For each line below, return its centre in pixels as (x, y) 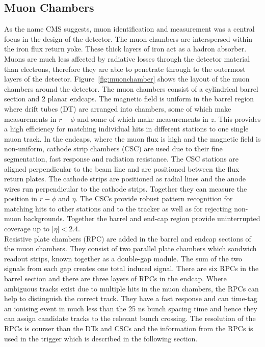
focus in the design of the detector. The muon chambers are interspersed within (128, 38)
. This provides (237, 118)
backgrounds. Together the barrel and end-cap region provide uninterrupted (142, 218)
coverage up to (27, 229)
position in (21, 198)
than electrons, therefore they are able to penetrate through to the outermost (125, 69)
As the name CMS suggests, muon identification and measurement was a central (129, 29)
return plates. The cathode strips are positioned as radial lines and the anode (125, 179)
